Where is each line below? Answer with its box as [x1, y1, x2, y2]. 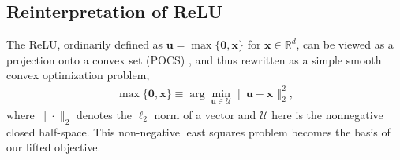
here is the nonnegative [271, 106, 383, 122]
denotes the [76, 106, 132, 122]
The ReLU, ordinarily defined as [6, 36, 163, 53]
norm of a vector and [154, 106, 256, 122]
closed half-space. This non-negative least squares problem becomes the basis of [6, 123, 391, 140]
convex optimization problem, [6, 67, 150, 83]
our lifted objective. [6, 139, 101, 155]
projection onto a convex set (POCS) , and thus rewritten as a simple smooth [6, 51, 382, 67]
